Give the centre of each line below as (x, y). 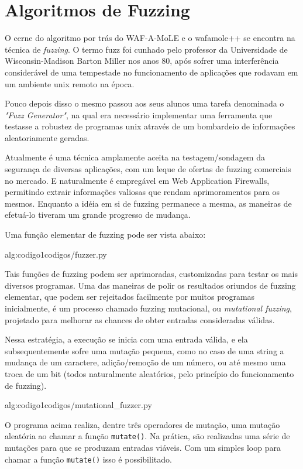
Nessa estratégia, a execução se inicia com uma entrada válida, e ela (126, 339)
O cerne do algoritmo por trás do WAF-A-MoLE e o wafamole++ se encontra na (150, 38)
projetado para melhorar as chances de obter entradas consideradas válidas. (140, 319)
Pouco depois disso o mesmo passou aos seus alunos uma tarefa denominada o (144, 103)
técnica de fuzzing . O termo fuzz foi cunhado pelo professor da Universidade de (146, 49)
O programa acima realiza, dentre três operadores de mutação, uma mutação (142, 424)
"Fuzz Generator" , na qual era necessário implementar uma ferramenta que (139, 114)
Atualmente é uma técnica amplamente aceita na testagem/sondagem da (135, 157)
